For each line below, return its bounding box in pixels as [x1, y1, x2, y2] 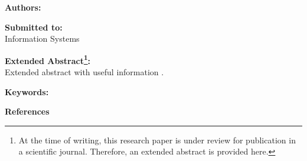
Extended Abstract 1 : [5, 52, 91, 66]
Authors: [5, 1, 41, 13]
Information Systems [5, 32, 80, 45]
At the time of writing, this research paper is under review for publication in [18, 133, 296, 146]
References [5, 105, 50, 118]
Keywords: [5, 85, 49, 98]
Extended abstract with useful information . [5, 66, 164, 78]
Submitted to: [5, 21, 63, 33]
